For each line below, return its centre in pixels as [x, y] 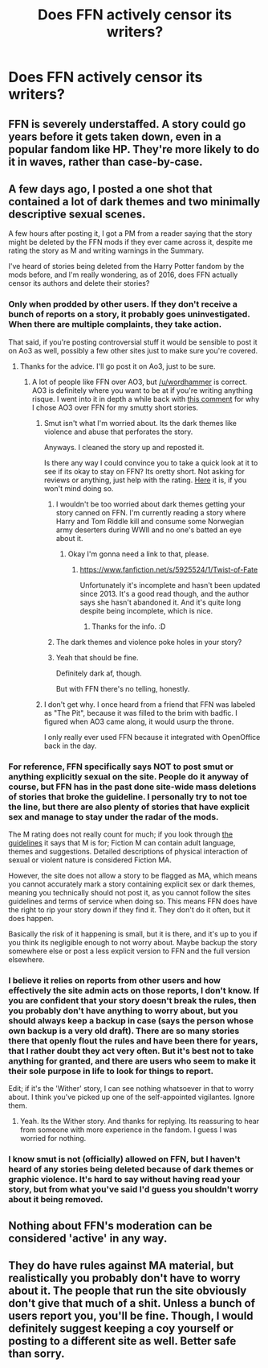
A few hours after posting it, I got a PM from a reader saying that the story [130, 234]
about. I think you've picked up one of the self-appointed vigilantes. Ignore [132, 1097]
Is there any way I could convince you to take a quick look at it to [151, 463]
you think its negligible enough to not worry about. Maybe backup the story [133, 942]
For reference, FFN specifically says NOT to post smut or [121, 767]
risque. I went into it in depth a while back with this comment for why [146, 399]
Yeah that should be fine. [97, 657]
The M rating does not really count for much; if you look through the [121, 834]
